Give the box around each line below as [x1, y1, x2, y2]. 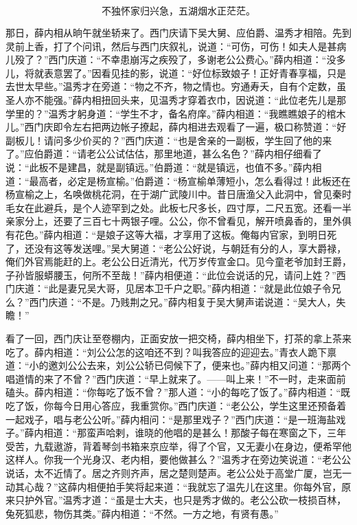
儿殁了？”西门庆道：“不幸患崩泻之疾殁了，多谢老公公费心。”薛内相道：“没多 [5, 52, 346, 67]
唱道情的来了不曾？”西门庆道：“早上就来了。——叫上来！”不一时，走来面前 [5, 371, 346, 386]
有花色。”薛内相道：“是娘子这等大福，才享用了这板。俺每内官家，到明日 [5, 227, 327, 241]
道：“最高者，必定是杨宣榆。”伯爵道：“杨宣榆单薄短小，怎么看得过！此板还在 [5, 173, 351, 188]
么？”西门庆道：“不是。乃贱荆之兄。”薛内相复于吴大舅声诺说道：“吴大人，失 [5, 294, 346, 309]
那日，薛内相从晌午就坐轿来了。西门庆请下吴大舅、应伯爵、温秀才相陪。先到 [5, 25, 352, 39]
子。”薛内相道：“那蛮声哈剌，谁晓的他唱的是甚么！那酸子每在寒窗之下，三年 [5, 425, 347, 440]
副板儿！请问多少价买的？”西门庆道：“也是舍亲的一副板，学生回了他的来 [5, 133, 332, 147]
